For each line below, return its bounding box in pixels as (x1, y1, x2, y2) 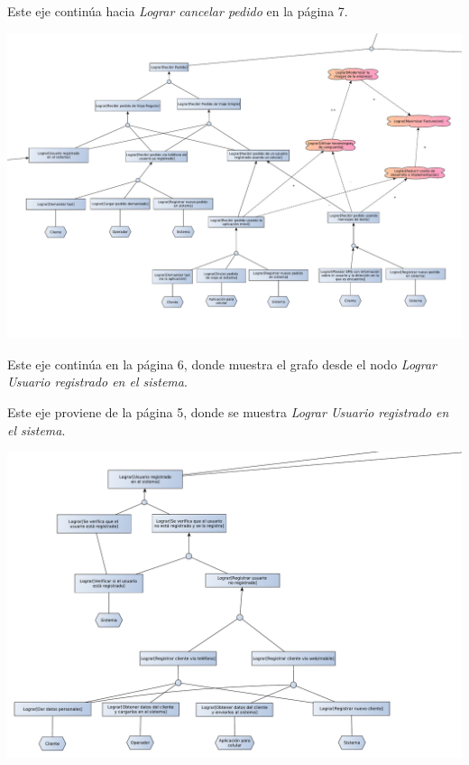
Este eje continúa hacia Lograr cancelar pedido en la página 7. (7, 2, 348, 20)
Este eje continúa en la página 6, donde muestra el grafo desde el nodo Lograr (7, 354, 437, 373)
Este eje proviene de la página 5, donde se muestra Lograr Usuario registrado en (7, 403, 449, 421)
